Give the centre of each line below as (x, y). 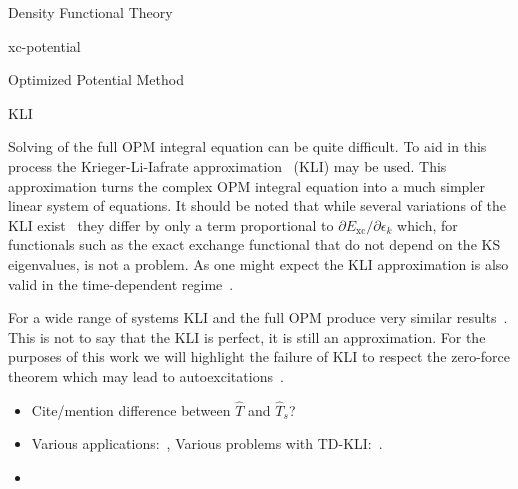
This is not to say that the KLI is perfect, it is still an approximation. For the (247, 336)
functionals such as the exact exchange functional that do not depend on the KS (254, 244)
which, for (427, 224)
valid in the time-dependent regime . (121, 283)
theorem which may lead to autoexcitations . (146, 375)
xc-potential (44, 45)
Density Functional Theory (90, 12)
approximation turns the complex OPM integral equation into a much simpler (246, 185)
